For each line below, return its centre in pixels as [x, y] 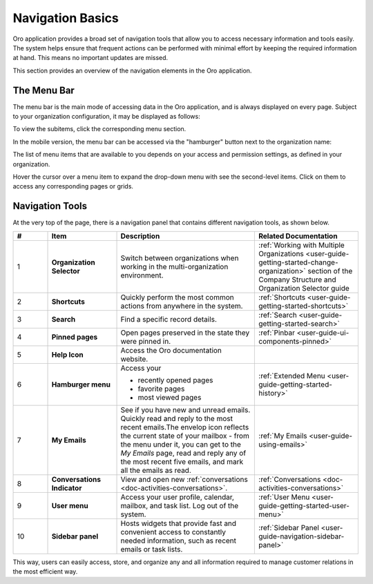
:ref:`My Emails [283, 436]
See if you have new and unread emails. [185, 409]
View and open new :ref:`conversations [184, 479]
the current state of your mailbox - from [185, 436]
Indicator [67, 488]
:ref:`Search [278, 315]
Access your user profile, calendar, [178, 497]
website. [134, 359]
